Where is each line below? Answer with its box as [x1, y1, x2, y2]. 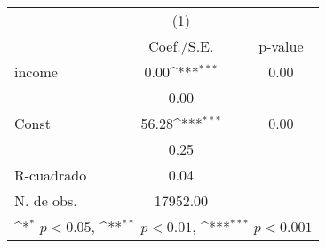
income [14, 61, 58, 82]
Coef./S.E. [148, 36, 214, 56]
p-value [258, 36, 304, 56]
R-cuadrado [14, 164, 87, 185]
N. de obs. [14, 190, 77, 211]
